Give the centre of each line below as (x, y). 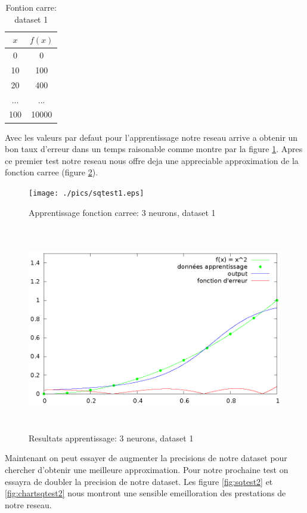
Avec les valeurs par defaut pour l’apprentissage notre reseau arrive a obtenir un (151, 137)
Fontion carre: (31, 7)
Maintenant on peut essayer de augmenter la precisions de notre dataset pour (146, 458)
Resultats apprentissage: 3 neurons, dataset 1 (111, 438)
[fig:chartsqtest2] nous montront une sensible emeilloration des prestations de (145, 493)
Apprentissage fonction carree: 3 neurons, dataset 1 (122, 212)
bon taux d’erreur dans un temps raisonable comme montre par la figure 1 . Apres (154, 149)
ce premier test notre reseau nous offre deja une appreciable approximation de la (152, 160)
